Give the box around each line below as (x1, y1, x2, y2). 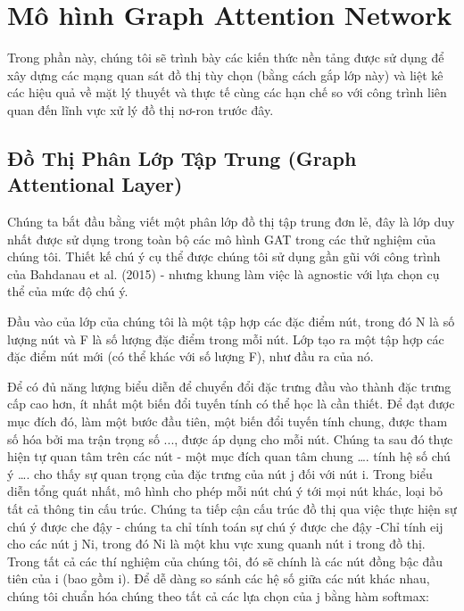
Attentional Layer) (7, 170, 183, 198)
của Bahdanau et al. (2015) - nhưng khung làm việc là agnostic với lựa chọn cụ (7, 264, 440, 283)
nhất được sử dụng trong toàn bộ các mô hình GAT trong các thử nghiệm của (7, 229, 436, 248)
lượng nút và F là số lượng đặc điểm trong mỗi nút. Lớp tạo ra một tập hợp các (7, 329, 444, 348)
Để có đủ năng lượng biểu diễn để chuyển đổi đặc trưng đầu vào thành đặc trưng (7, 376, 452, 395)
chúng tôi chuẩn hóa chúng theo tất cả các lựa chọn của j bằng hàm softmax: (7, 586, 429, 605)
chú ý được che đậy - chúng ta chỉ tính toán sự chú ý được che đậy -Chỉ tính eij (7, 516, 443, 535)
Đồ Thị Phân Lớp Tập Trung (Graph (7, 144, 357, 171)
